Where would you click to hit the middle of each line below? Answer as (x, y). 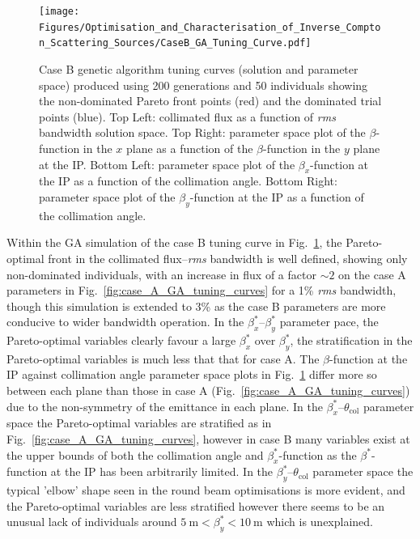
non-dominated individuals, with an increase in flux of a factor (161, 274)
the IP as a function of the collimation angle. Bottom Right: (188, 181)
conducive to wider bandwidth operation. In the (125, 322)
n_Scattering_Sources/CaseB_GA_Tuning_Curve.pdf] (175, 43)
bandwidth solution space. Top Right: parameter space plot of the (202, 132)
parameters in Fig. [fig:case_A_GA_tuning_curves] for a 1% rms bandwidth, (202, 290)
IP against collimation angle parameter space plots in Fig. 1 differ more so (192, 374)
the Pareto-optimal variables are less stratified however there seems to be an (196, 505)
